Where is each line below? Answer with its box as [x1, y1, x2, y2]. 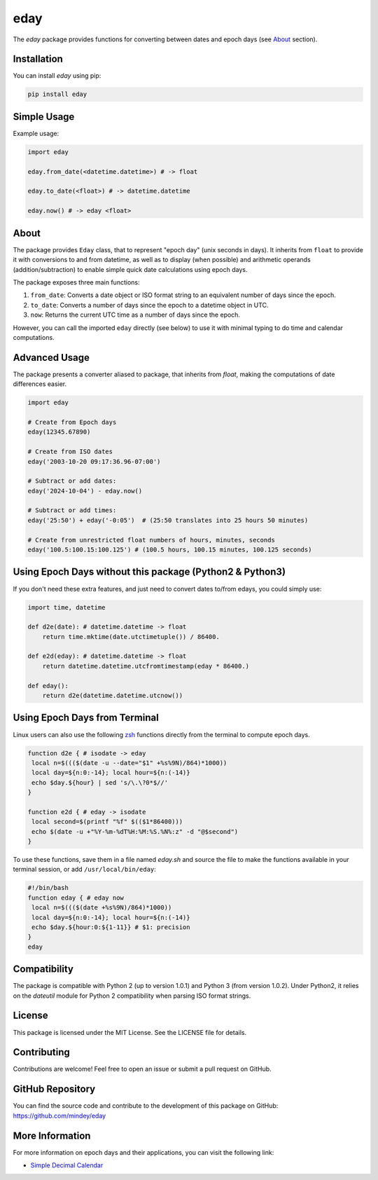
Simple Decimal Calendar [30, 1161, 104, 1169]
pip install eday [27, 90, 87, 98]
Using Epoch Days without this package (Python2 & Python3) [13, 566, 286, 578]
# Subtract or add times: [27, 507, 117, 514]
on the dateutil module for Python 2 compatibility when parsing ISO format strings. [13, 992, 251, 1000]
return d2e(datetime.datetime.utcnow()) [42, 692, 183, 700]
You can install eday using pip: [13, 71, 101, 80]
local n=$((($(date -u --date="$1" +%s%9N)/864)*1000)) [31, 759, 227, 767]
